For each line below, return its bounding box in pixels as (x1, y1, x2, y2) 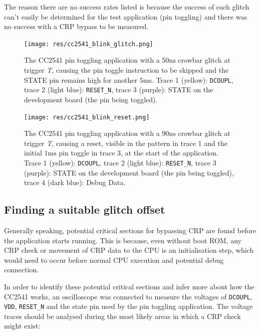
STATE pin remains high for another (24, 74, 137, 85)
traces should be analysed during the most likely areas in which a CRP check (4, 310, 241, 321)
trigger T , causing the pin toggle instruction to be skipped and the (24, 65, 229, 75)
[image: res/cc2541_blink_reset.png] (24, 113, 150, 121)
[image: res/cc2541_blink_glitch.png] (24, 40, 153, 48)
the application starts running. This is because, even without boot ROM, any (4, 235, 241, 245)
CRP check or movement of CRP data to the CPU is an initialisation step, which (4, 245, 254, 255)
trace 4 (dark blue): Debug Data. (24, 177, 126, 188)
